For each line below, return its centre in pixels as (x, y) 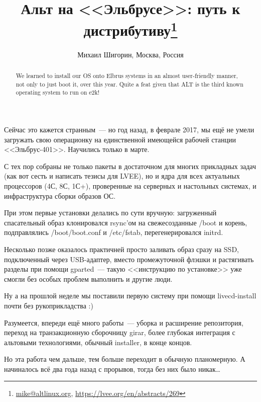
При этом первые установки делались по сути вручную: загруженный (110, 213)
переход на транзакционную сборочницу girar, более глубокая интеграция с (120, 332)
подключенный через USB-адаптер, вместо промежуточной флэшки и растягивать (129, 259)
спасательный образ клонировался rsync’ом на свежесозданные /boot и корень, (126, 222)
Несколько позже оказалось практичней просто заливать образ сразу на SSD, (121, 249)
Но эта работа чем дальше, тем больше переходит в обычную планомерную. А (125, 359)
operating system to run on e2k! (58, 92)
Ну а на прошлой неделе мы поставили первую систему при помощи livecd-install (130, 296)
